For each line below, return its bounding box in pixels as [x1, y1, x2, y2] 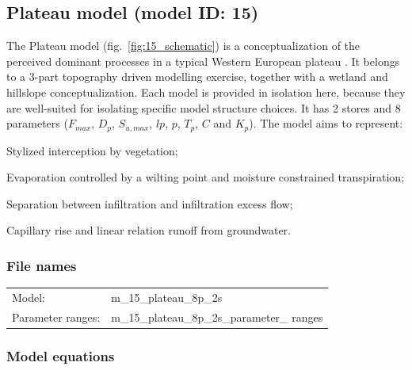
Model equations [6, 345, 115, 365]
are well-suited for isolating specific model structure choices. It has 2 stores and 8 [6, 99, 401, 116]
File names [6, 255, 77, 275]
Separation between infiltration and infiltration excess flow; [6, 195, 293, 212]
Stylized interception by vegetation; [6, 142, 178, 158]
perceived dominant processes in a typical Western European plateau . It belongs [6, 52, 400, 69]
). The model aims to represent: [249, 115, 403, 132]
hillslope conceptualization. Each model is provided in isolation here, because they [6, 83, 406, 100]
